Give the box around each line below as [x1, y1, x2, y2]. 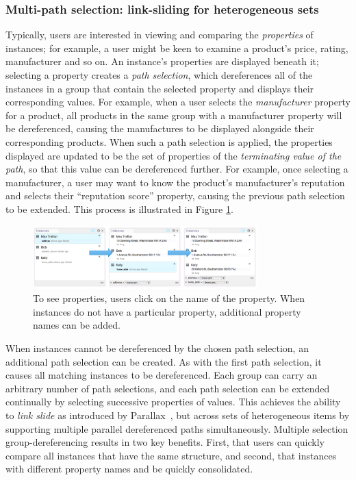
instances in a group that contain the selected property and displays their [5, 81, 314, 95]
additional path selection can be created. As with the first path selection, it [5, 354, 322, 368]
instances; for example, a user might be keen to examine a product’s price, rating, [5, 40, 348, 55]
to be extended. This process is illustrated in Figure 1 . [5, 201, 233, 216]
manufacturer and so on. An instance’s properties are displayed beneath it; [5, 54, 319, 68]
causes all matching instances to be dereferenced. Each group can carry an [5, 368, 318, 382]
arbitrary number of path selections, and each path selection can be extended [5, 381, 330, 395]
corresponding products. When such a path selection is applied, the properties [5, 134, 333, 149]
